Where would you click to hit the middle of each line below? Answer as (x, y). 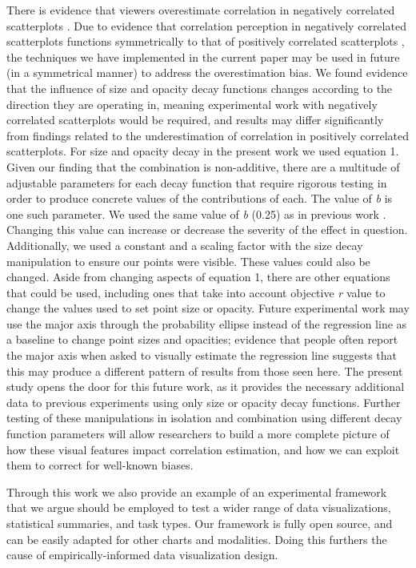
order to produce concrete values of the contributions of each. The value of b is (200, 198)
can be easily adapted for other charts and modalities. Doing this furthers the (197, 539)
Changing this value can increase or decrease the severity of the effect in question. (207, 230)
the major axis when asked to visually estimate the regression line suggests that (202, 355)
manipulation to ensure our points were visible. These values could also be (188, 261)
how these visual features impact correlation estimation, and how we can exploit (203, 449)
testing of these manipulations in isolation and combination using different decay (204, 418)
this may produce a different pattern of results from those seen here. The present (205, 371)
